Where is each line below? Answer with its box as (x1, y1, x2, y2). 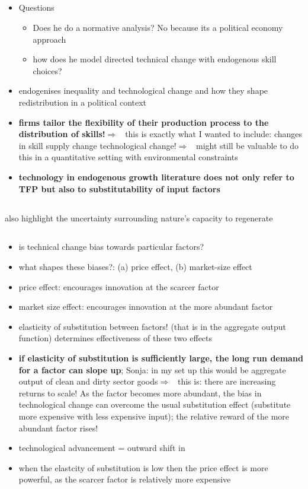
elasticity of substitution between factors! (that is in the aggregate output (18, 320, 286, 332)
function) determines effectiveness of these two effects (18, 332, 213, 344)
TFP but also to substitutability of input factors (18, 182, 220, 195)
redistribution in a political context (18, 96, 147, 108)
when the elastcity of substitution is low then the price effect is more (18, 461, 268, 474)
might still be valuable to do (195, 139, 299, 151)
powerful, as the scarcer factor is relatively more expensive (18, 473, 231, 485)
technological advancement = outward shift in (18, 442, 185, 454)
